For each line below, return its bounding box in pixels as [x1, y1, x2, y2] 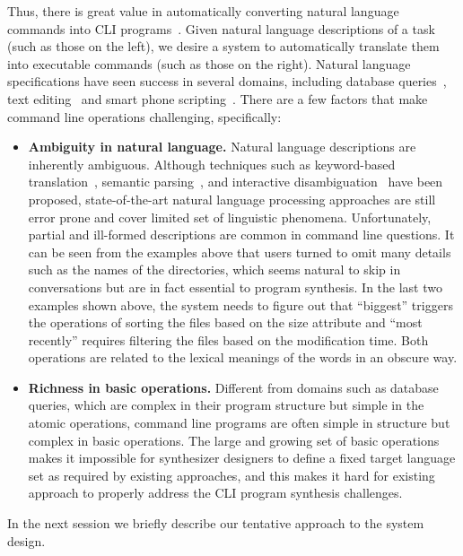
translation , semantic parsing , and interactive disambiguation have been [28, 172, 443, 191]
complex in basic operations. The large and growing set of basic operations [28, 430, 440, 449]
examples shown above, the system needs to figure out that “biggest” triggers [28, 295, 453, 314]
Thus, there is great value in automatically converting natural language [7, 2, 399, 20]
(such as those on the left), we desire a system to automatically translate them [7, 37, 440, 56]
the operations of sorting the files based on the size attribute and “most [28, 313, 423, 332]
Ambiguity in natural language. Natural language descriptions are [28, 137, 416, 156]
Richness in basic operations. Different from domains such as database [28, 378, 439, 396]
